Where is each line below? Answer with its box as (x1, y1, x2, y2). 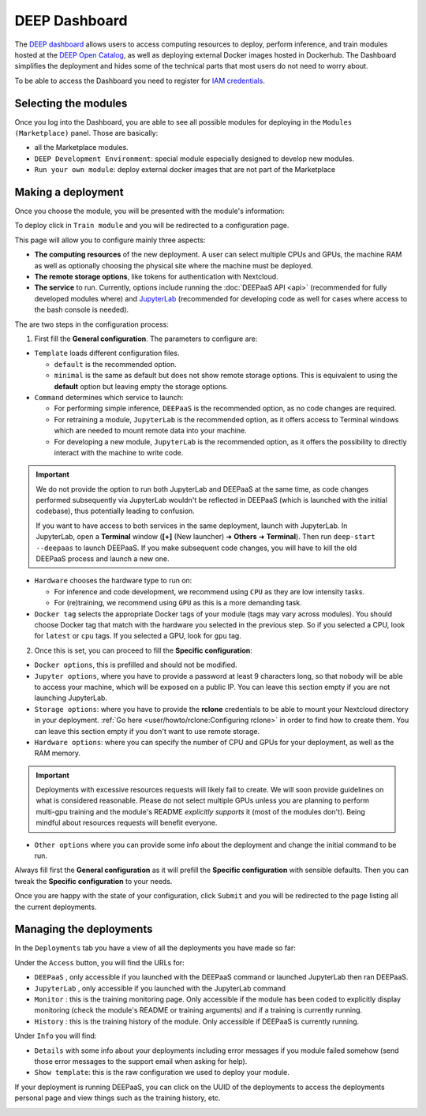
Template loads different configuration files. (34, 348, 180, 358)
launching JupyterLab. (34, 693, 108, 702)
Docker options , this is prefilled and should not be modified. (34, 660, 237, 670)
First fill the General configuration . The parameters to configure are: (34, 334, 258, 343)
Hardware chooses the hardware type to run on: (34, 576, 192, 586)
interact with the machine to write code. (54, 448, 184, 457)
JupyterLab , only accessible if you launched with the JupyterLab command (34, 983, 286, 993)
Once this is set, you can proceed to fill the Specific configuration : (34, 646, 252, 655)
